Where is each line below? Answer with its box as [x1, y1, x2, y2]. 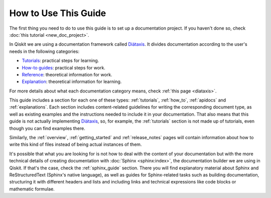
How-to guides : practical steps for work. [22, 64, 105, 70]
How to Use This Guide [9, 8, 106, 19]
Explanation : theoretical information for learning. [22, 78, 122, 85]
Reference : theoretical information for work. [22, 71, 112, 77]
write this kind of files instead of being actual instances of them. [9, 141, 142, 148]
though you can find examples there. [9, 125, 85, 131]
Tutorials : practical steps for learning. [22, 58, 99, 64]
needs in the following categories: [9, 48, 80, 54]
